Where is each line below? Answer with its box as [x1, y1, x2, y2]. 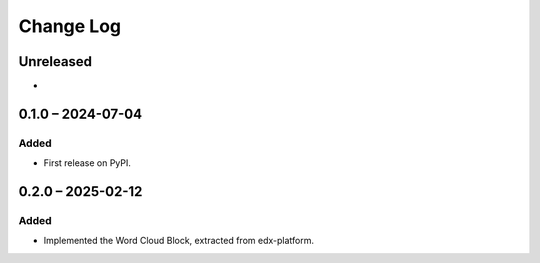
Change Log [18, 15, 122, 37]
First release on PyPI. [43, 157, 132, 169]
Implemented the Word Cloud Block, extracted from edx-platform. [43, 235, 315, 247]
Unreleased [18, 53, 93, 70]
